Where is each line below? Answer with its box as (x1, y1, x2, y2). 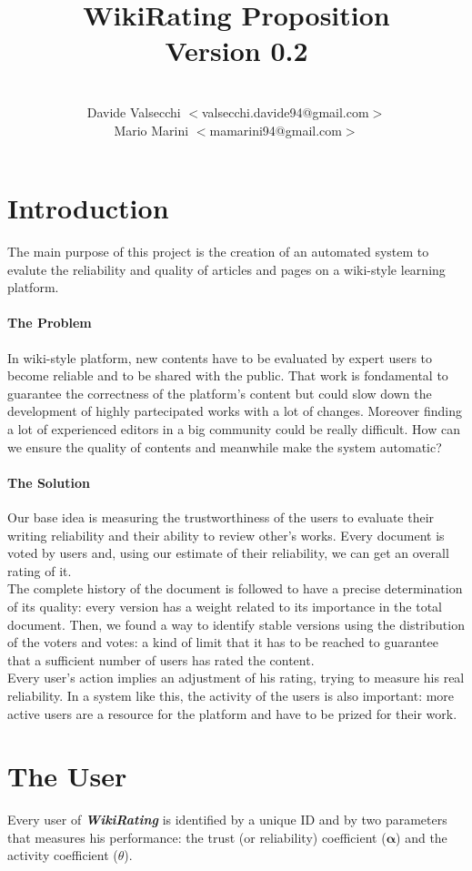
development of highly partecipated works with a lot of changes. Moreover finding (7, 401, 463, 420)
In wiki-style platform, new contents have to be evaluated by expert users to (7, 348, 433, 367)
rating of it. (7, 561, 72, 580)
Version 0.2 (165, 32, 308, 69)
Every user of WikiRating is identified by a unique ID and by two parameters (7, 810, 447, 829)
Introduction (7, 189, 169, 227)
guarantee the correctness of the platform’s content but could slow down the (7, 383, 432, 402)
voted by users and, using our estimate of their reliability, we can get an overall (7, 543, 449, 562)
